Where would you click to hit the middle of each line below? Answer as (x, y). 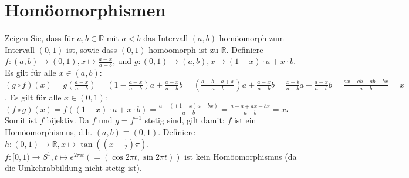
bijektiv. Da (68, 120)
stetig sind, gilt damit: (185, 120)
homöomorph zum (252, 38)
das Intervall (166, 38)
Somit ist (21, 120)
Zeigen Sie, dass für (40, 38)
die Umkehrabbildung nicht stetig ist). (73, 168)
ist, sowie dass (92, 49)
